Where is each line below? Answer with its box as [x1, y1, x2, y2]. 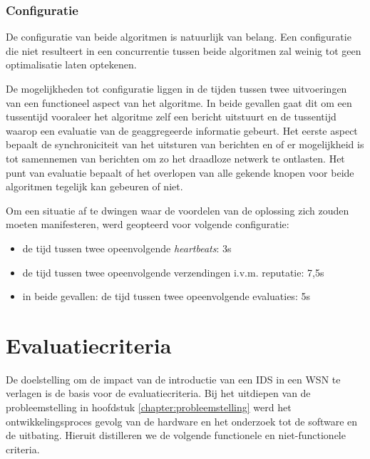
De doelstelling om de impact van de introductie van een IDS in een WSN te [6, 371, 341, 386]
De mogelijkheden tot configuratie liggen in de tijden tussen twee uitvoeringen [6, 81, 347, 96]
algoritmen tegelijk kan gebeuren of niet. [6, 179, 183, 194]
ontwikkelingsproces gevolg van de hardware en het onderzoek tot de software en [6, 413, 358, 428]
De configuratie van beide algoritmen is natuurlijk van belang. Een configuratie [6, 29, 351, 44]
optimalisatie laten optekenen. [6, 57, 137, 72]
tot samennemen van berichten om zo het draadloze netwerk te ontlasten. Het [6, 150, 345, 165]
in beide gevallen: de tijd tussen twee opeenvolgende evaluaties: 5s [22, 289, 310, 304]
